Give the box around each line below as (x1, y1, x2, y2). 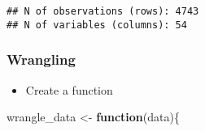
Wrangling (7, 49, 76, 70)
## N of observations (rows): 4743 (7, 6, 199, 17)
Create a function (25, 81, 113, 98)
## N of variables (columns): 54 (7, 19, 187, 31)
